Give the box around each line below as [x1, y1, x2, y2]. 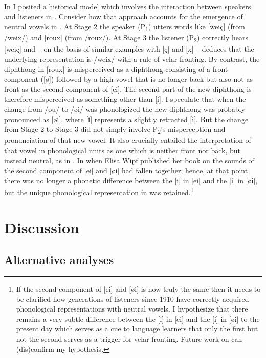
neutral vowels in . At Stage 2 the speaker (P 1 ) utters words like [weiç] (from [4, 21, 245, 33]
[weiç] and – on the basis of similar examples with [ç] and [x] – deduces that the [4, 43, 254, 54]
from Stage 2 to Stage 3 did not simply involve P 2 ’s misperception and [4, 124, 226, 135]
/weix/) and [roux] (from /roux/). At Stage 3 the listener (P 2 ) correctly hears [4, 32, 249, 44]
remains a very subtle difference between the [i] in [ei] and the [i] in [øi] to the [16, 313, 260, 324]
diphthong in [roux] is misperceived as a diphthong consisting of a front [4, 63, 228, 74]
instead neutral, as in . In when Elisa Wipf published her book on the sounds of [4, 155, 254, 165]
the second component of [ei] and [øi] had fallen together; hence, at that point [4, 165, 248, 176]
